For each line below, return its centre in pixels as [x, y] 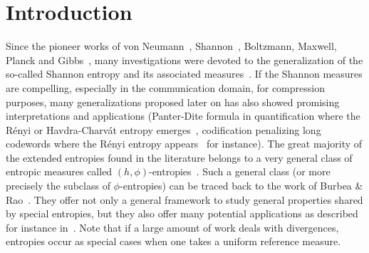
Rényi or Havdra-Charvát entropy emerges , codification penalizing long [163, 129]
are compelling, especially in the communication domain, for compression [165, 87]
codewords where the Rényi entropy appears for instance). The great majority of [184, 144]
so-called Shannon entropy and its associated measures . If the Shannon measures [184, 74]
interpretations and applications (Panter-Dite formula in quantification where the [183, 116]
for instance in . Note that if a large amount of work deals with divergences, [172, 227]
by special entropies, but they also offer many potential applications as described [182, 213]
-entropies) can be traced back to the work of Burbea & [241, 186]
